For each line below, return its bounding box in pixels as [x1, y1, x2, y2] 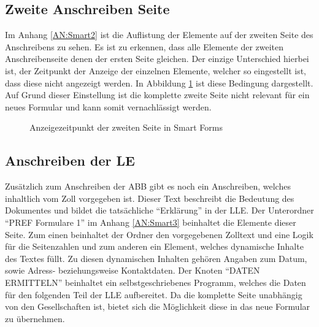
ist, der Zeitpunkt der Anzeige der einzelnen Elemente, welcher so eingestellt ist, [5, 64, 306, 77]
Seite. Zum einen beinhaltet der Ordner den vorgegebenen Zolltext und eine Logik [5, 228, 313, 240]
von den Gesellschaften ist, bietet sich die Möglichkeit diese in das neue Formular [5, 300, 310, 313]
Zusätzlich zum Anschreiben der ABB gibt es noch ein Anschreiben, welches [5, 180, 291, 193]
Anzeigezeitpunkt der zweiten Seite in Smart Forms [29, 121, 223, 134]
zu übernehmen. [5, 312, 65, 325]
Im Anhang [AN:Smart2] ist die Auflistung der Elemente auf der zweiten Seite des [5, 28, 313, 41]
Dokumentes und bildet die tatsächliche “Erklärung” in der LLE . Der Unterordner [5, 204, 314, 217]
